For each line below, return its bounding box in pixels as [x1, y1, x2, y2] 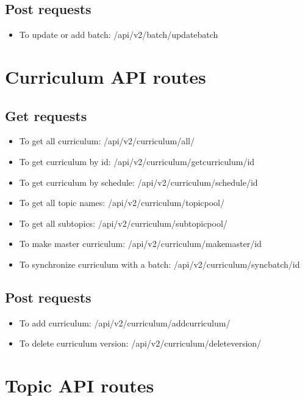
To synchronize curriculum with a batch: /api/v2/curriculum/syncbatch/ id [19, 257, 300, 270]
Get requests [5, 106, 87, 125]
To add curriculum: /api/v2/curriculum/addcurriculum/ [19, 316, 231, 329]
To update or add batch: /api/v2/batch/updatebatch [19, 28, 218, 41]
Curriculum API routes [5, 64, 206, 89]
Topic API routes [5, 373, 154, 398]
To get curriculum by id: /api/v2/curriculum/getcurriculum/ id [19, 155, 255, 167]
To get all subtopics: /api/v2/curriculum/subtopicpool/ [19, 216, 228, 229]
